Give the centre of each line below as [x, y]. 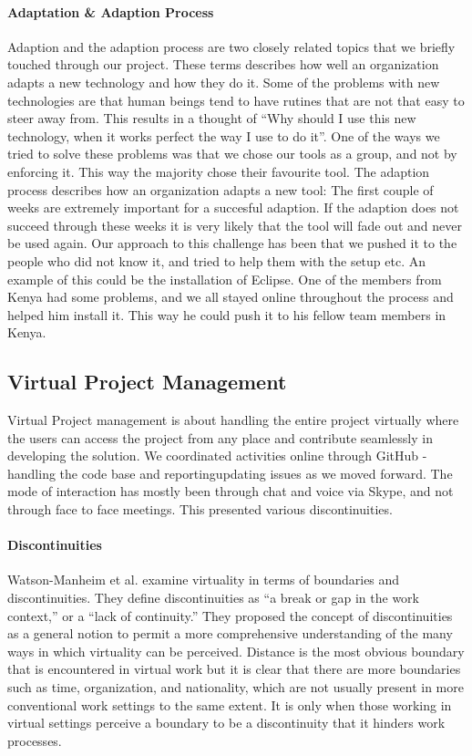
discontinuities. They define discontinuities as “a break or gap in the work [214, 598]
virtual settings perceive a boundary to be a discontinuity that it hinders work [226, 723]
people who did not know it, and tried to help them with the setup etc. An [217, 260]
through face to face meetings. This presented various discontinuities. [200, 509]
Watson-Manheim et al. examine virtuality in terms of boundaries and [204, 580]
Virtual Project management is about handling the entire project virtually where [233, 420]
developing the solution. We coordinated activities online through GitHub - [217, 456]
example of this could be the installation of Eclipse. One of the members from [225, 279]
